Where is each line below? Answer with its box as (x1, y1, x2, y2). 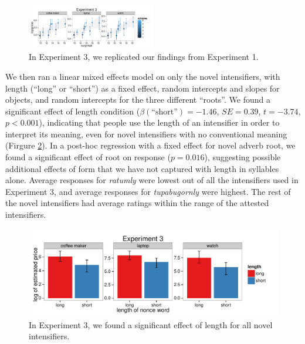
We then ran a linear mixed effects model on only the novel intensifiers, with (5, 70, 280, 82)
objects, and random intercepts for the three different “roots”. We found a (5, 93, 270, 106)
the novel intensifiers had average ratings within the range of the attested (5, 197, 269, 209)
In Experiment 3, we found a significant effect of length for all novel (29, 318, 273, 330)
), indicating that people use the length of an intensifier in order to (39, 116, 280, 129)
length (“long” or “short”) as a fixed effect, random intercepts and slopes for (5, 82, 280, 94)
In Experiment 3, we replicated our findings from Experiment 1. (29, 50, 259, 63)
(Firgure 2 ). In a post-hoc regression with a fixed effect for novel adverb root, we (5, 139, 296, 151)
